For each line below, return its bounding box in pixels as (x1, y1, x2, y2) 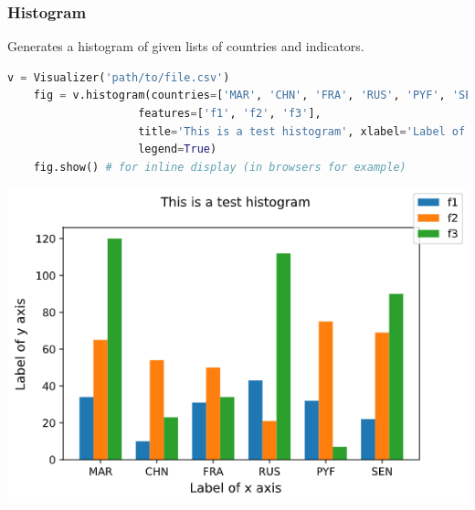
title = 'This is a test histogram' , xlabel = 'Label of (138, 124, 466, 138)
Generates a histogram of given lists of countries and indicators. (7, 37, 364, 56)
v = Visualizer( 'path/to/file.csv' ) (7, 70, 230, 84)
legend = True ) (138, 143, 217, 156)
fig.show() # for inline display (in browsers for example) (33, 160, 406, 174)
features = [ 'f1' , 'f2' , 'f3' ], (138, 107, 322, 120)
